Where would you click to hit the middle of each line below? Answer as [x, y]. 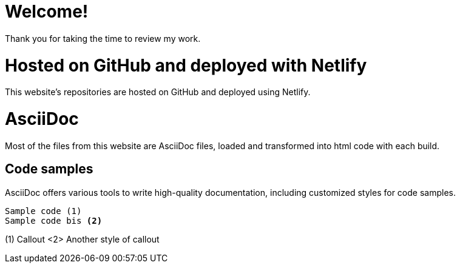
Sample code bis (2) [54, 220]
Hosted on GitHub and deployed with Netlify [186, 65]
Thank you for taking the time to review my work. [103, 38]
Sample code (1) [43, 211]
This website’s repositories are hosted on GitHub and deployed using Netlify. [158, 92]
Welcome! [47, 12]
